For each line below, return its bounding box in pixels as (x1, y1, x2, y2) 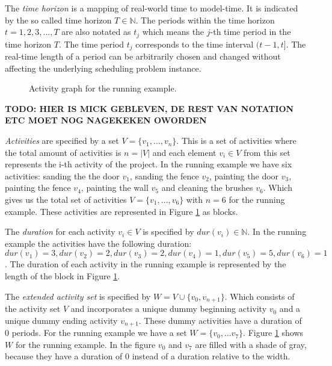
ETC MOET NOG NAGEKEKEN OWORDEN (5, 114, 207, 126)
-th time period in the (210, 25, 291, 38)
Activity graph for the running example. (29, 82, 177, 95)
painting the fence (5, 181, 71, 194)
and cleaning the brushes (161, 181, 253, 194)
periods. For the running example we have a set (11, 326, 187, 339)
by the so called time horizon (5, 13, 112, 26)
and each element (152, 146, 217, 158)
